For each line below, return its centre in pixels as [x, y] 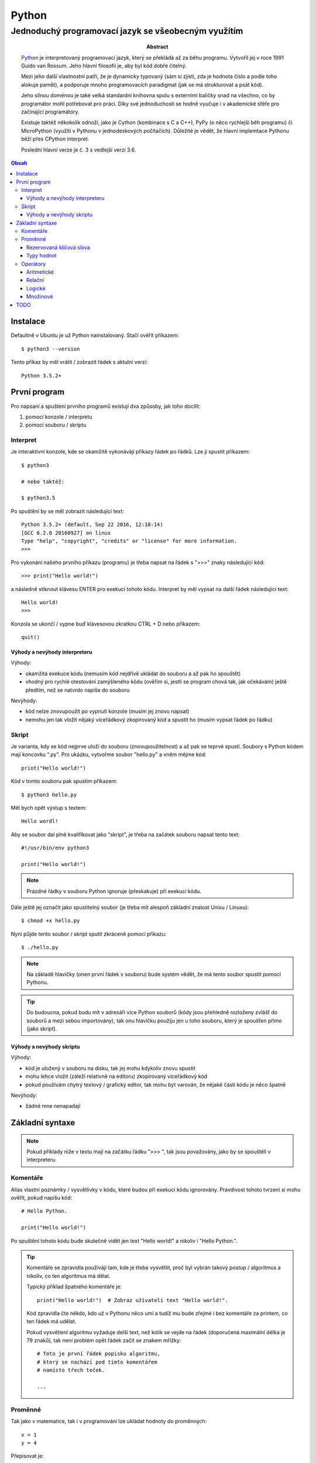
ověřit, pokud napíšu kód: [42, 1198]
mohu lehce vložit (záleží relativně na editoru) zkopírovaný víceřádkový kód [116, 1076]
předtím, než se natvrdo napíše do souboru [78, 690]
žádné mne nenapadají [53, 1106]
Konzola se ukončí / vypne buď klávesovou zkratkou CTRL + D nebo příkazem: [106, 624]
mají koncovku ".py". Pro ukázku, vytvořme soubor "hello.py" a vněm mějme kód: [109, 754]
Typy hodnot [42, 256]
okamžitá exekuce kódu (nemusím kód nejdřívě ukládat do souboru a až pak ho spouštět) [133, 674]
